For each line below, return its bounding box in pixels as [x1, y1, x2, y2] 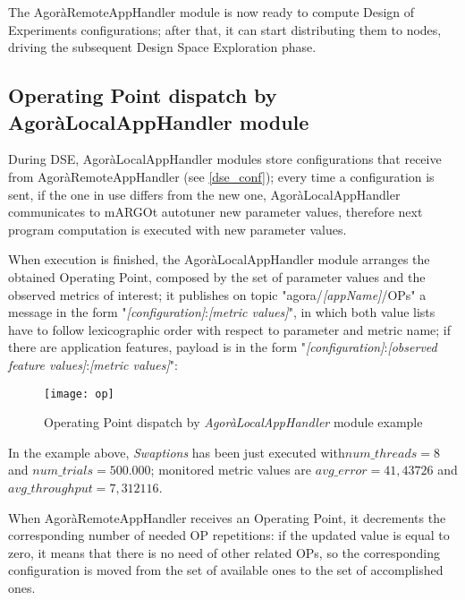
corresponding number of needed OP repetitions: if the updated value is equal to [8, 526, 450, 544]
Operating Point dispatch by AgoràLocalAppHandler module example [44, 413, 423, 432]
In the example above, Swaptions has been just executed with [8, 442, 345, 461]
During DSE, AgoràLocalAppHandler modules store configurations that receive [8, 150, 442, 168]
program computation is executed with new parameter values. [8, 219, 347, 238]
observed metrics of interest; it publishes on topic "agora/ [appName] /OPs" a [8, 285, 427, 304]
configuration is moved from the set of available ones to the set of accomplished [8, 561, 444, 579]
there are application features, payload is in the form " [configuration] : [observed [8, 338, 437, 356]
